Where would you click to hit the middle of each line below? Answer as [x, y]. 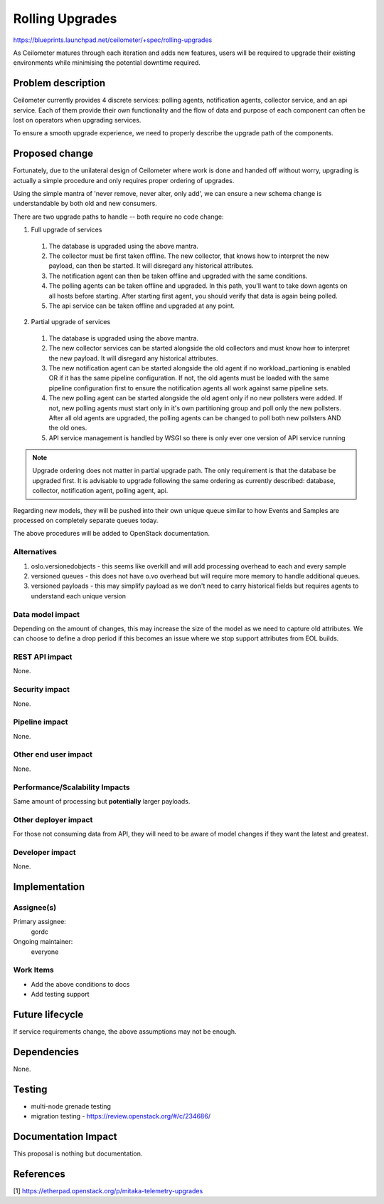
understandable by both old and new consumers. [85, 204]
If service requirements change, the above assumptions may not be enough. [125, 1032]
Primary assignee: [40, 922]
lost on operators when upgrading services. [77, 120]
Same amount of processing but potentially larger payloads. [102, 801]
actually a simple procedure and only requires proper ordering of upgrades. [124, 180]
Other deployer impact [53, 819]
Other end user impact [53, 754]
